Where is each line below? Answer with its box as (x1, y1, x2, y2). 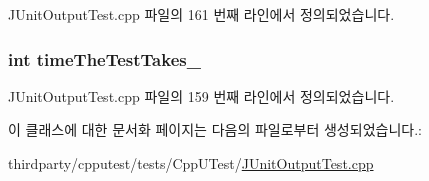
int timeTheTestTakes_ (8, 46, 201, 71)
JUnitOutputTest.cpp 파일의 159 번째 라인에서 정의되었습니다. (8, 85, 395, 106)
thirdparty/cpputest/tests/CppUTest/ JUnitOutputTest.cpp (8, 153, 374, 173)
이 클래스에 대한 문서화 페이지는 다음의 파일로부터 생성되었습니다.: (8, 119, 422, 140)
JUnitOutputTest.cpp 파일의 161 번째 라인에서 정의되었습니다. (8, 4, 395, 24)
